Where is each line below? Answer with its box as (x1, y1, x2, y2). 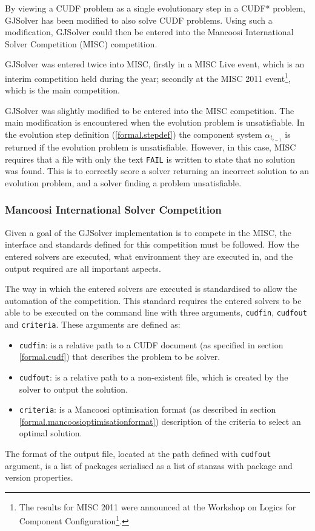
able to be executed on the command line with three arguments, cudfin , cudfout (5, 306, 307, 319)
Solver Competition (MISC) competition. (5, 37, 157, 50)
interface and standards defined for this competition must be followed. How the (5, 238, 299, 251)
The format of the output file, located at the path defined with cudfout (5, 447, 271, 459)
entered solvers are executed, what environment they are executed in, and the (5, 249, 293, 262)
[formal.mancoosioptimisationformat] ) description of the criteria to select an (19, 414, 301, 427)
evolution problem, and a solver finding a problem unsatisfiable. (5, 176, 242, 189)
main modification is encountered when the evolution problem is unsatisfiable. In (5, 116, 305, 129)
